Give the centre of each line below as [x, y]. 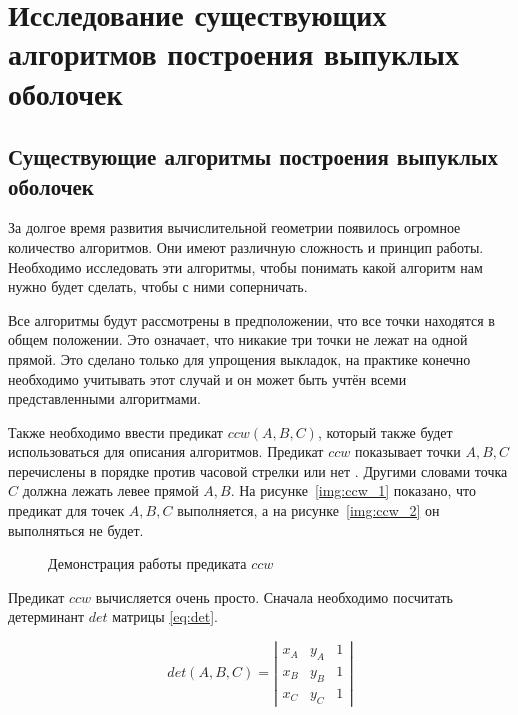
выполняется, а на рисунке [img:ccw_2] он [308, 510]
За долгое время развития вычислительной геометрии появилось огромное [234, 227]
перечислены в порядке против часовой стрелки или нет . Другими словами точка [258, 470]
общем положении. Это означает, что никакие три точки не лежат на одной [238, 339]
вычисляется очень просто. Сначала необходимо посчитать [274, 596]
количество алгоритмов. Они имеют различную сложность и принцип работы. [246, 246]
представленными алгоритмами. [104, 398]
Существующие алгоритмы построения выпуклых [253, 156]
